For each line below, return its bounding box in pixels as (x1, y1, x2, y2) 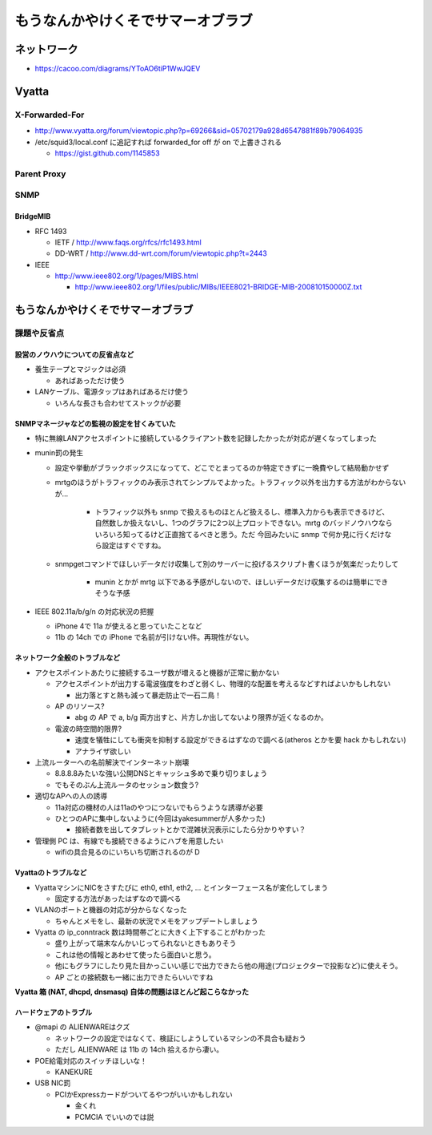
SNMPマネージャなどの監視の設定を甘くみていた (14, 418, 176, 428)
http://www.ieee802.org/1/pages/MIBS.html (54, 271, 199, 281)
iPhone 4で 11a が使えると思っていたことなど (54, 621, 203, 631)
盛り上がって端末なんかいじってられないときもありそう (54, 939, 237, 948)
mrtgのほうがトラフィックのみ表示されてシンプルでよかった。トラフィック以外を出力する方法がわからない (54, 478, 406, 487)
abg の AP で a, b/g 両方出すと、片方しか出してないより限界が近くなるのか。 (74, 713, 328, 722)
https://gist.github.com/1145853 (54, 148, 160, 158)
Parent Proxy (14, 168, 66, 180)
